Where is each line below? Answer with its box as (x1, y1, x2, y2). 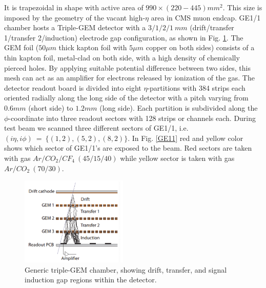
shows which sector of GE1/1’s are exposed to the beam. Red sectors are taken (4, 142, 252, 153)
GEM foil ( (4, 42, 39, 53)
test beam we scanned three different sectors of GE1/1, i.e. (4, 122, 189, 133)
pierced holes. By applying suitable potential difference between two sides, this (4, 62, 251, 73)
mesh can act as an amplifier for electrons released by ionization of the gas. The (4, 72, 255, 83)
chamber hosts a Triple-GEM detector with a (4, 22, 146, 33)
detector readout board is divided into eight (4, 82, 141, 93)
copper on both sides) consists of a (146, 42, 255, 53)
